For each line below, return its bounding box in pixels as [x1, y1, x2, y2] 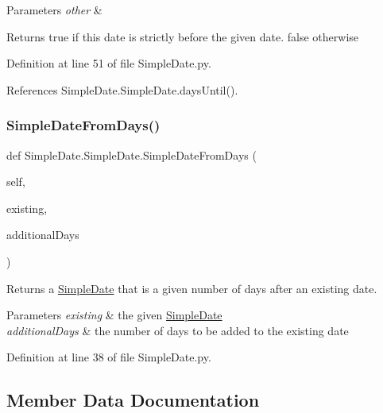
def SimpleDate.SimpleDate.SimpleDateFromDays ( [6, 146, 257, 163]
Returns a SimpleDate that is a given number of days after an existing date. [6, 280, 377, 296]
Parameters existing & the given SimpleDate [6, 307, 222, 323]
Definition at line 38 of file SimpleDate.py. [6, 349, 211, 365]
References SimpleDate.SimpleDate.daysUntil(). [6, 81, 238, 98]
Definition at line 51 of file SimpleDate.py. [6, 55, 211, 71]
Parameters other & [6, 2, 103, 17]
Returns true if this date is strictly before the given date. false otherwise [6, 28, 359, 44]
